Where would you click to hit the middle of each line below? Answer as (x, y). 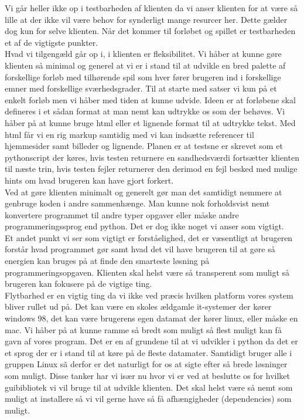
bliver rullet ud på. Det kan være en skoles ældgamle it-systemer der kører (138, 306)
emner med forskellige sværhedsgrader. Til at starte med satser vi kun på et (141, 88)
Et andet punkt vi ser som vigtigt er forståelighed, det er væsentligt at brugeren (149, 237)
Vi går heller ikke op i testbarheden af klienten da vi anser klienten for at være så (151, 8)
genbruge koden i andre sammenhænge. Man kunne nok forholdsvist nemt (137, 203)
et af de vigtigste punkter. (52, 42)
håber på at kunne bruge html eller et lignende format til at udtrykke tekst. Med (150, 122)
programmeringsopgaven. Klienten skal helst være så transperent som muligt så (147, 272)
